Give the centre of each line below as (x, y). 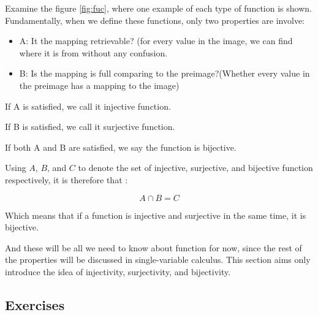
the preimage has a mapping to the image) (99, 85)
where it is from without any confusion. (93, 52)
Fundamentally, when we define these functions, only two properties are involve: (155, 20)
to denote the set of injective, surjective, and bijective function (195, 168)
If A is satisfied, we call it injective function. (88, 106)
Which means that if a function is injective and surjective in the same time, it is (156, 215)
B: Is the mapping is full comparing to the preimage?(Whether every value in (165, 73)
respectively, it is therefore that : (66, 179)
